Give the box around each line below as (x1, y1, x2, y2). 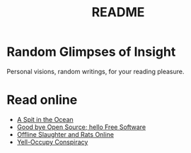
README (91, 4, 145, 20)
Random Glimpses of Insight (6, 44, 176, 60)
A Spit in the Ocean (16, 115, 74, 123)
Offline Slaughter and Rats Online (16, 130, 115, 138)
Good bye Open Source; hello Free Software (16, 123, 146, 131)
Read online (6, 92, 78, 108)
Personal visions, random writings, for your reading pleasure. (6, 67, 185, 75)
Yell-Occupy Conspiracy (16, 137, 88, 146)
